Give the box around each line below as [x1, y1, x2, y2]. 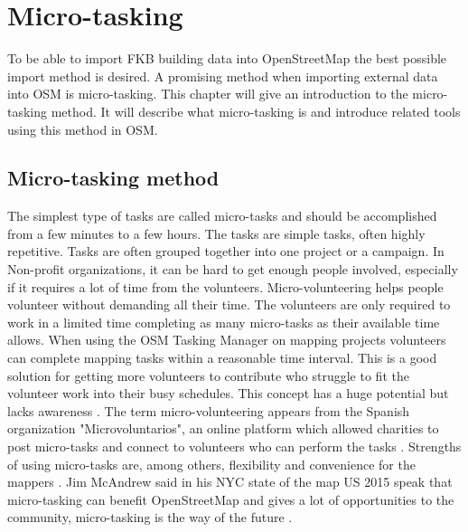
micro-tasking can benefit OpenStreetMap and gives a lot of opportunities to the [7, 489, 454, 508]
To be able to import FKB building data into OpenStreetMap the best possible [7, 49, 447, 68]
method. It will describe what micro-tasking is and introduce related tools [51, 101, 461, 120]
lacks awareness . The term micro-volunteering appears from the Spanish [7, 401, 410, 420]
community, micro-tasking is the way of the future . [7, 508, 293, 527]
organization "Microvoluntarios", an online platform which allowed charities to [7, 419, 439, 438]
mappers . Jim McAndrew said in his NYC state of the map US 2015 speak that [7, 472, 453, 491]
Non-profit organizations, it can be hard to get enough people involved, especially [7, 260, 458, 279]
